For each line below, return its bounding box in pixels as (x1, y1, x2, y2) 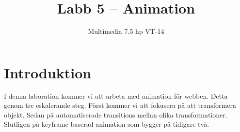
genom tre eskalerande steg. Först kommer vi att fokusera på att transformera (4, 100, 236, 110)
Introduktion (4, 62, 92, 82)
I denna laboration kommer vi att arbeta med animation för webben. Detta (4, 90, 228, 101)
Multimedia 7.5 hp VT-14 (88, 26, 164, 36)
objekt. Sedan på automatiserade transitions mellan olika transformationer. (4, 109, 227, 119)
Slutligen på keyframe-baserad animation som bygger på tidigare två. (4, 119, 209, 129)
